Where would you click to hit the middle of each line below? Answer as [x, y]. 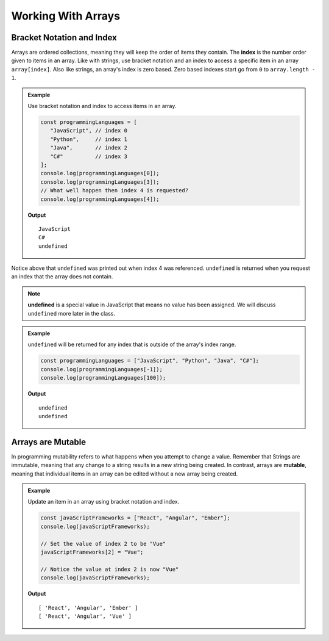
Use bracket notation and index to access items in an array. [102, 106]
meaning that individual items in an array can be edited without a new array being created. [125, 474]
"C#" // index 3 [89, 156]
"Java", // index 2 [89, 148]
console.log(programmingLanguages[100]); [103, 378]
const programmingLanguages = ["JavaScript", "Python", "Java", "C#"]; [150, 361]
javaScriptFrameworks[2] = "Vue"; [92, 552]
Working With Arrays [66, 16]
